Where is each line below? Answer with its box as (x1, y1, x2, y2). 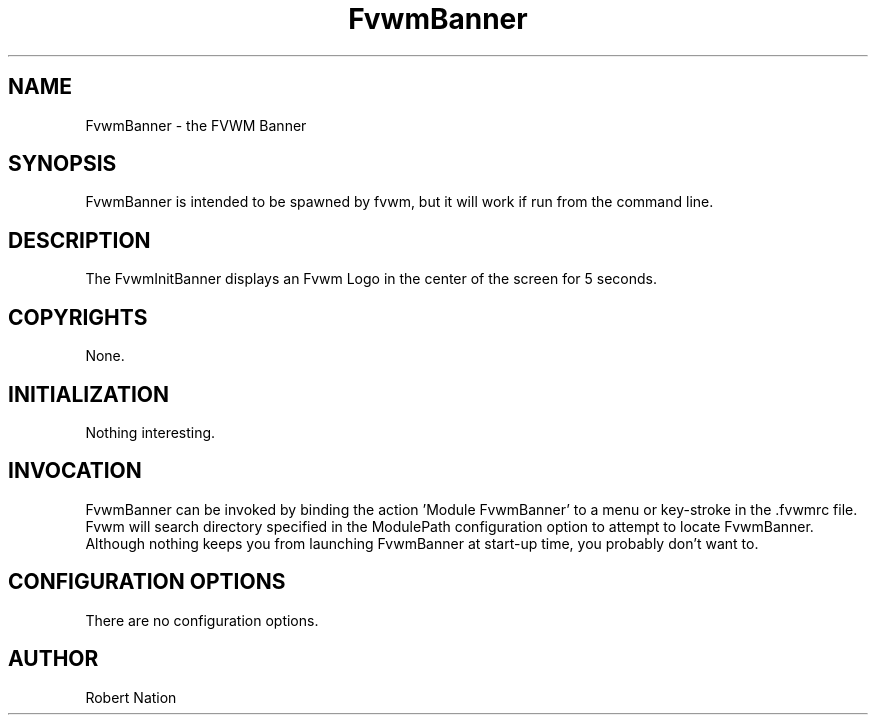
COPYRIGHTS (8, 304, 148, 330)
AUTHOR (8, 646, 99, 672)
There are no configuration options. (85, 611, 319, 629)
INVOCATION (8, 458, 142, 484)
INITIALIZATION (8, 381, 170, 407)
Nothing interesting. (85, 423, 216, 441)
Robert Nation (85, 688, 177, 706)
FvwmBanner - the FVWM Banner (85, 116, 307, 134)
